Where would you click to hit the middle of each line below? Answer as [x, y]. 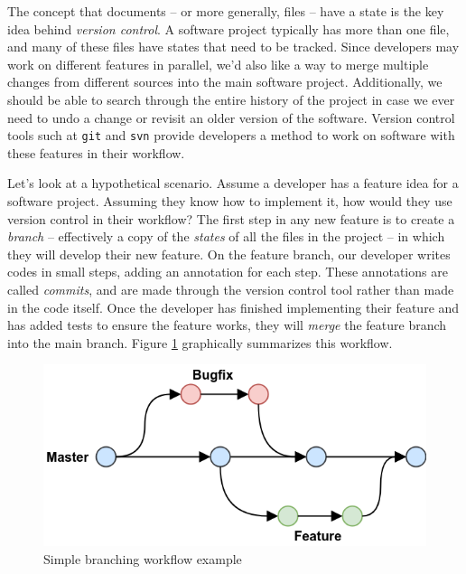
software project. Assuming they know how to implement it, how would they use [230, 201]
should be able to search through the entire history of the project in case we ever [231, 99]
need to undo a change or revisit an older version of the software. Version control [231, 117]
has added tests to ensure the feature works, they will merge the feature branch [227, 325]
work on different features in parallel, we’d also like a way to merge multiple [218, 64]
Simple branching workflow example [143, 558]
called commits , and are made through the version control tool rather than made [231, 289]
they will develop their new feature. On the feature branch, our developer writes [229, 254]
